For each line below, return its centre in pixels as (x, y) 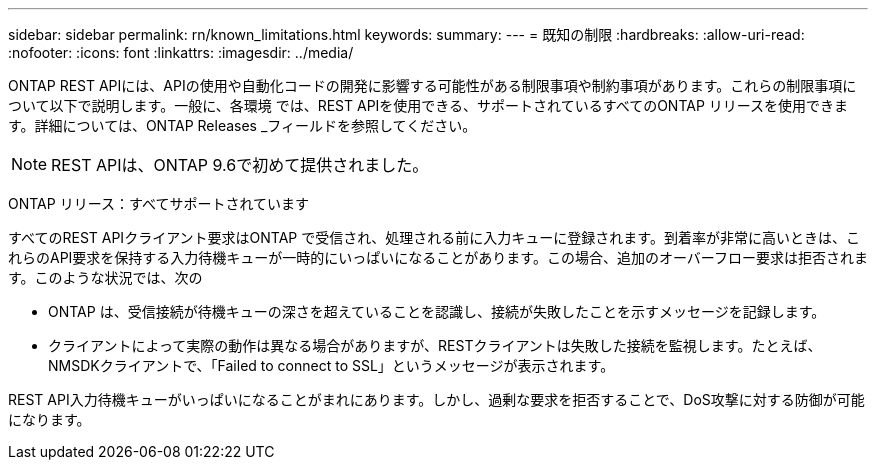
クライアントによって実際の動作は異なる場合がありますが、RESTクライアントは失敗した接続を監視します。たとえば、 (435, 345)
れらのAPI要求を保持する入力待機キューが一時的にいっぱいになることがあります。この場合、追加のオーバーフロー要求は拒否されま (438, 257)
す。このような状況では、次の (105, 277)
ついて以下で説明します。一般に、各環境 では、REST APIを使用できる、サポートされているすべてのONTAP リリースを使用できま (428, 105)
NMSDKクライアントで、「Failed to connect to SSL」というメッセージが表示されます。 (331, 365)
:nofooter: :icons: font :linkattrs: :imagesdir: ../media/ (181, 52)
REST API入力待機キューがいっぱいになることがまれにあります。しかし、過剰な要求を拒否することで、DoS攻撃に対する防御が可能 (436, 399)
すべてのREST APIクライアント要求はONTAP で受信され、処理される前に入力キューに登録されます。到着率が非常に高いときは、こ (434, 237)
